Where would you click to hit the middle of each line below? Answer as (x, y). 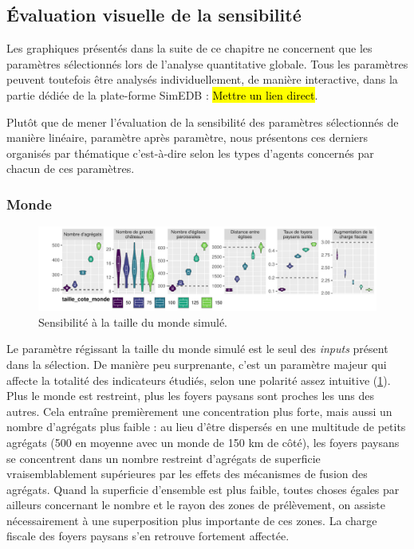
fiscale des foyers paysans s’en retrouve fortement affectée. (148, 536)
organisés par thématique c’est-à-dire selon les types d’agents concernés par (190, 153)
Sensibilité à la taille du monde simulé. (133, 322)
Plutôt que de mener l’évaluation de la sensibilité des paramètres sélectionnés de (203, 122)
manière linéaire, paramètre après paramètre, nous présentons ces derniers (187, 137)
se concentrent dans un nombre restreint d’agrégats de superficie (164, 458)
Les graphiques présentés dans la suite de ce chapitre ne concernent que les (189, 48)
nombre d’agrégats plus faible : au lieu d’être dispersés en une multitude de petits (206, 427)
